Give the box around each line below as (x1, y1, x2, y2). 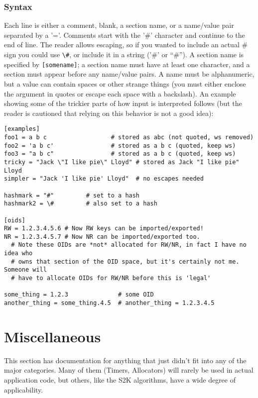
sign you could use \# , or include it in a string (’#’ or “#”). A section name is (4, 49, 244, 59)
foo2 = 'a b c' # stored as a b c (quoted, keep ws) (4, 142, 236, 149)
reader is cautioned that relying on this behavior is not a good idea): (4, 107, 214, 118)
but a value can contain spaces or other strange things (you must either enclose (4, 78, 246, 89)
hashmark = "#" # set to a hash (4, 192, 140, 199)
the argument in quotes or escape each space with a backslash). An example (4, 88, 236, 99)
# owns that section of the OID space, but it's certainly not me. (11, 258, 240, 265)
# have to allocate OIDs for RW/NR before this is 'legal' (11, 275, 211, 282)
